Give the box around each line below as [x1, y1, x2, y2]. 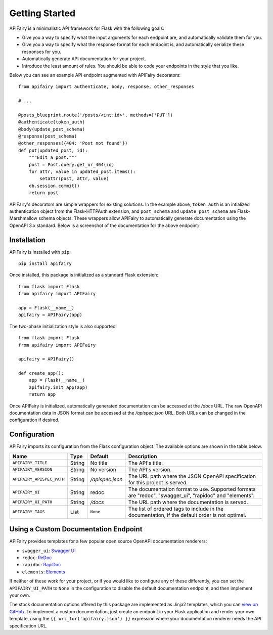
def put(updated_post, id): [18, 147, 88, 153]
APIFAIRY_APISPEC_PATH [12, 477, 65, 482]
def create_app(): [18, 371, 64, 376]
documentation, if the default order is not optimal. [128, 511, 247, 518]
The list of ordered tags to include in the [128, 505, 224, 512]
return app [28, 392, 56, 397]
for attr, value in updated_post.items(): [28, 168, 136, 174]
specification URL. [9, 622, 48, 629]
